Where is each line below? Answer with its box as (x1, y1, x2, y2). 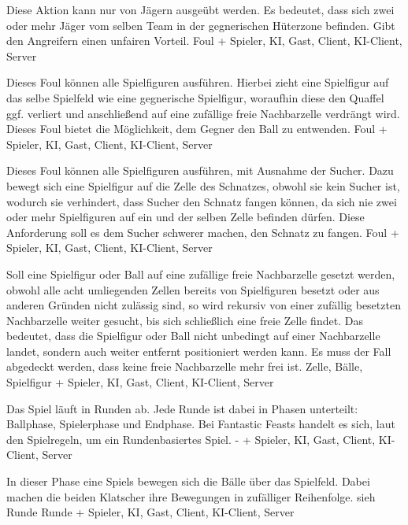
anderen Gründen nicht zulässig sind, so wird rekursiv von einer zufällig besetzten (6, 297, 401, 313)
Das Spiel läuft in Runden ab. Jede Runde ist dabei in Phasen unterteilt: (6, 400, 358, 416)
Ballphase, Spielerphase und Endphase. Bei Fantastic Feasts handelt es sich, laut (6, 416, 395, 432)
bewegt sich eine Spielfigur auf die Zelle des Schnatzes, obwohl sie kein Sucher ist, (6, 177, 400, 194)
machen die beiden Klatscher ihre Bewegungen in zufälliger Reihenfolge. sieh (6, 488, 376, 505)
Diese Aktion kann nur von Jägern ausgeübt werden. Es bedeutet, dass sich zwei (6, 2, 395, 17)
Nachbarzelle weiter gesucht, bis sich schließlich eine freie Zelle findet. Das (6, 312, 363, 328)
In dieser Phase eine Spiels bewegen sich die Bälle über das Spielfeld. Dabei (6, 473, 370, 490)
